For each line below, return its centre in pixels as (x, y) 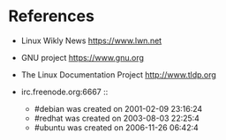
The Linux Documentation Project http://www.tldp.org (119, 74)
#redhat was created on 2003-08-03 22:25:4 (117, 118)
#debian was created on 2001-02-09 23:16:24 (118, 108)
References (51, 16)
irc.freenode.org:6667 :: (64, 92)
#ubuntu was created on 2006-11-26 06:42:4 (117, 127)
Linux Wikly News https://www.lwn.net (91, 41)
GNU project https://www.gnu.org (83, 57)
